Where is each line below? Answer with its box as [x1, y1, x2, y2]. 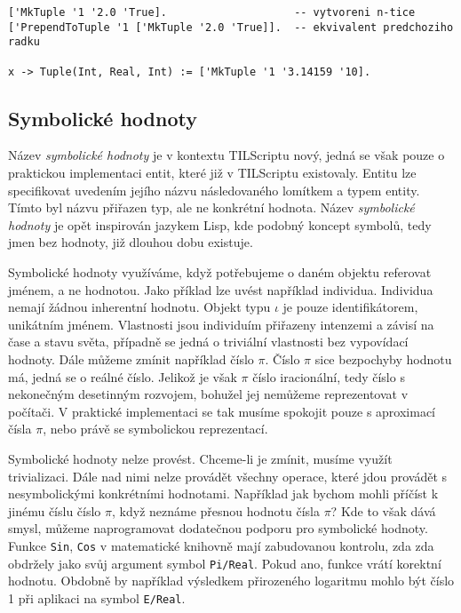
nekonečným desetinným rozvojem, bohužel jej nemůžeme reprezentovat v [8, 385, 409, 403]
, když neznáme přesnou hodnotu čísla [112, 501, 320, 520]
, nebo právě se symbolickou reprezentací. [43, 419, 268, 438]
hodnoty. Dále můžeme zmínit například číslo [8, 350, 254, 369]
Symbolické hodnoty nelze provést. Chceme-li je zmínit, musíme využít [8, 449, 393, 467]
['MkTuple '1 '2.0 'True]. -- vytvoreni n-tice [8, 6, 416, 19]
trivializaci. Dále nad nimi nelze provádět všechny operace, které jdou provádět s [8, 466, 448, 485]
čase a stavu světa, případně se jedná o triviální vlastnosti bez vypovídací [8, 332, 409, 351]
